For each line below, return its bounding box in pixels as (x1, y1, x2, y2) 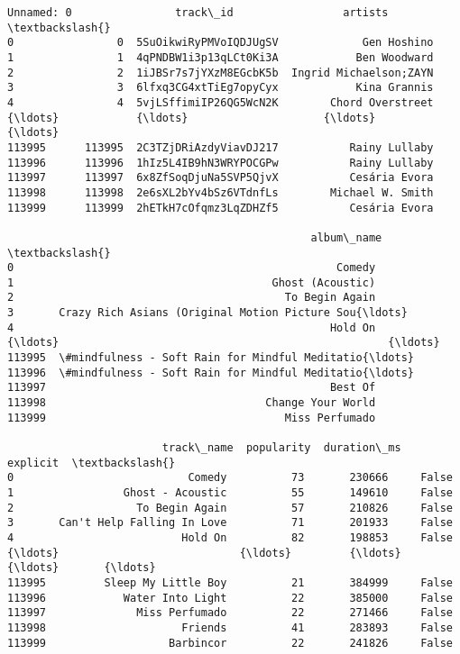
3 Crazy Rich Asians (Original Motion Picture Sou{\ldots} (7, 306, 408, 320)
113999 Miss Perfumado (7, 411, 376, 424)
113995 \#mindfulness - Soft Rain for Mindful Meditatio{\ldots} (7, 351, 415, 365)
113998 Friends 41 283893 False (7, 621, 453, 634)
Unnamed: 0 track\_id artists (7, 6, 389, 19)
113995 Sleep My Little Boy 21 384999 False (7, 576, 453, 589)
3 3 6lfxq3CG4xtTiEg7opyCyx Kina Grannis (7, 81, 434, 95)
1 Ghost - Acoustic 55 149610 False (7, 486, 453, 499)
